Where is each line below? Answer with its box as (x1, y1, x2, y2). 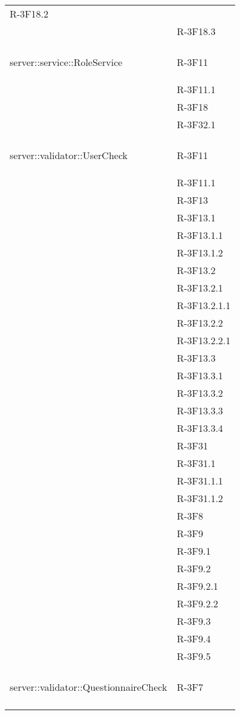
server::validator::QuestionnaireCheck (10, 680, 167, 694)
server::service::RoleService (10, 55, 123, 69)
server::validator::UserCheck (10, 148, 128, 162)
